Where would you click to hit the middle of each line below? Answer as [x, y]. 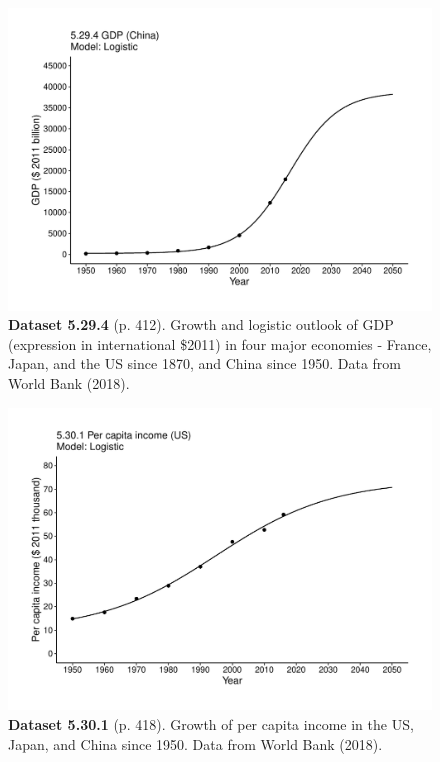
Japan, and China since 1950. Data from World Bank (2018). [195, 743]
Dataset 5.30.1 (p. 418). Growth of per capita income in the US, [211, 723]
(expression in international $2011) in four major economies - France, [220, 343]
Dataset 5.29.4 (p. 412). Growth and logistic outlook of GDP [201, 324]
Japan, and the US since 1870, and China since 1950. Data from [204, 363]
